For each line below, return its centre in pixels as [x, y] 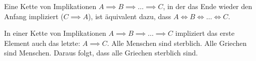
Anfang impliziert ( [34, 16]
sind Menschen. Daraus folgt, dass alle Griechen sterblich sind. [101, 53]
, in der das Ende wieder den [208, 6]
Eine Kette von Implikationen [50, 6]
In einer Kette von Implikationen [55, 33]
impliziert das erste [205, 33]
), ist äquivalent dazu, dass [130, 16]
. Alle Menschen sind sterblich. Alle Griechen [177, 43]
